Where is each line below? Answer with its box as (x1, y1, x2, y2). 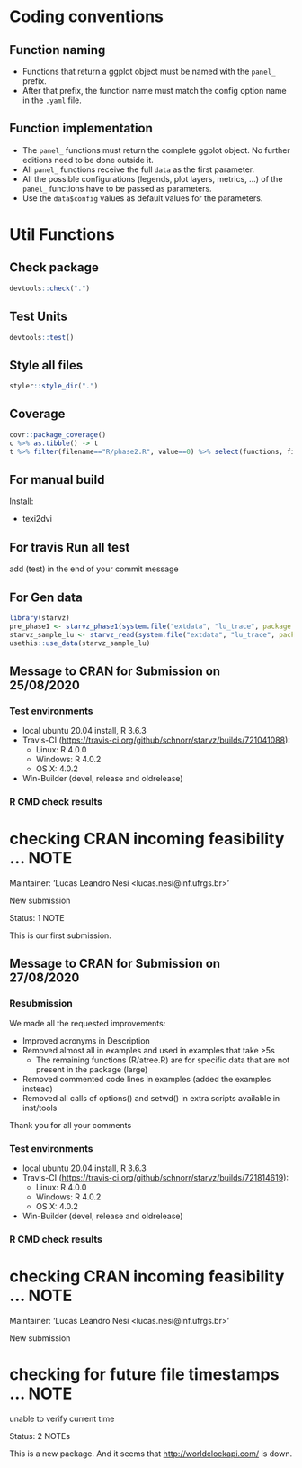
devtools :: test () (9, 333, 75, 342)
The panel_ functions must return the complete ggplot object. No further (22, 144, 290, 155)
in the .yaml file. (22, 95, 83, 105)
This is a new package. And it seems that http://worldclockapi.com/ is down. (9, 1448, 293, 1459)
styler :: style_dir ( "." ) (9, 381, 99, 391)
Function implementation (9, 121, 153, 136)
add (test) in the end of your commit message (9, 563, 179, 574)
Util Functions (9, 224, 115, 244)
